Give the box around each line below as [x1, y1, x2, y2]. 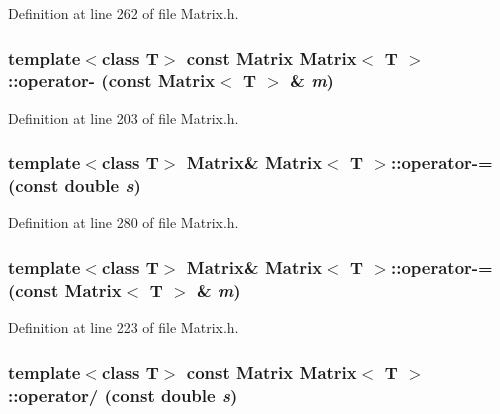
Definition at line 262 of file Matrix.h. [8, 3, 239, 23]
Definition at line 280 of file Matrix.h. [8, 212, 239, 233]
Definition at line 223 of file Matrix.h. [8, 317, 239, 338]
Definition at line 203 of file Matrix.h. [8, 107, 239, 128]
